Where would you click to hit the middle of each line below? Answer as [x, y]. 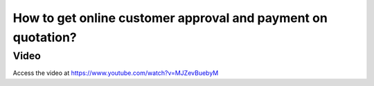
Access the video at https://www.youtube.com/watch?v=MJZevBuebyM [116, 73]
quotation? [45, 37]
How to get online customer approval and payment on [170, 18]
